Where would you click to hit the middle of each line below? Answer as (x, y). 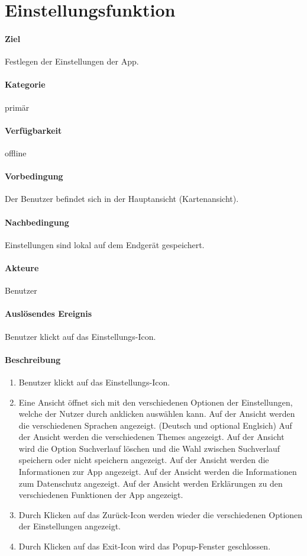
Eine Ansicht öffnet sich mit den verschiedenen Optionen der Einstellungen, (156, 402)
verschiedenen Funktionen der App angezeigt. (101, 495)
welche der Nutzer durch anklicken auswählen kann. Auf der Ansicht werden (157, 414)
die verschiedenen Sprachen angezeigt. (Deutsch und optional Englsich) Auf (155, 425)
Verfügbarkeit (33, 130)
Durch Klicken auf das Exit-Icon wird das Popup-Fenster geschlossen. (145, 546)
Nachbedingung (37, 222)
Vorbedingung (34, 176)
